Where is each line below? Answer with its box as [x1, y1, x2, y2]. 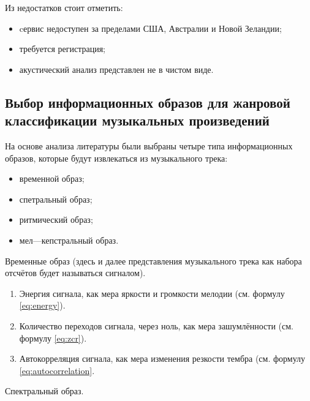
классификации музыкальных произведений [5, 111, 270, 130]
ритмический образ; [19, 213, 93, 226]
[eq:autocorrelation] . [19, 364, 95, 377]
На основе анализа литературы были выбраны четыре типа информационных [5, 139, 293, 152]
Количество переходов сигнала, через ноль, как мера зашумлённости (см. [19, 319, 293, 332]
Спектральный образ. [5, 384, 84, 397]
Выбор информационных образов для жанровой [5, 92, 290, 111]
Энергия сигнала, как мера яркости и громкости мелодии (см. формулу [19, 287, 285, 299]
